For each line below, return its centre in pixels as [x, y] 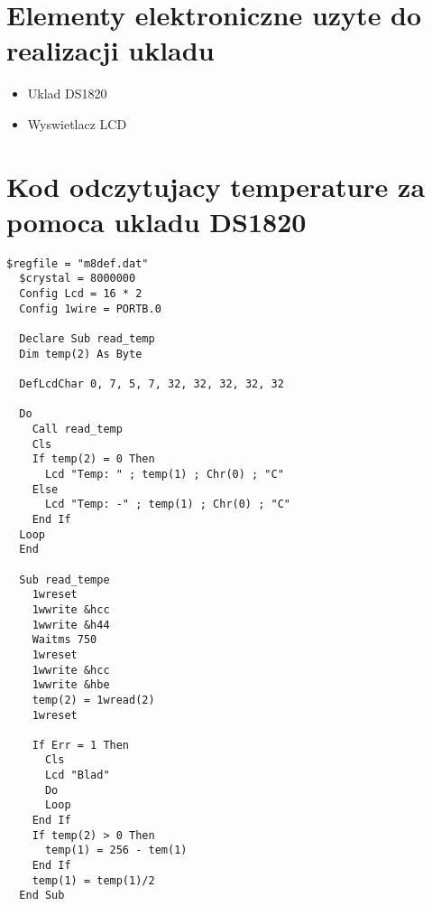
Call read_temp [77, 430]
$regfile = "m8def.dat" [78, 263]
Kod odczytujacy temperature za [216, 186]
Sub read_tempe [64, 579]
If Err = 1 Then [81, 745]
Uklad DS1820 [67, 93]
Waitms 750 [64, 640]
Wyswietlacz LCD [77, 123]
